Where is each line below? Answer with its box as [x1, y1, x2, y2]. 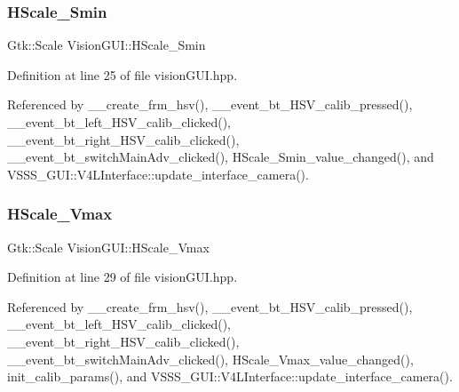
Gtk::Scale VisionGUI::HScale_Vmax [7, 237, 210, 256]
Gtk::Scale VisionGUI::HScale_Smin [7, 36, 206, 54]
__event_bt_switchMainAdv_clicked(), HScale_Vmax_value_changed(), [7, 349, 414, 368]
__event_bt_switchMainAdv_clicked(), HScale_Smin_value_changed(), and [7, 148, 434, 166]
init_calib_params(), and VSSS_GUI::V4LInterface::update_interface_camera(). [7, 367, 453, 386]
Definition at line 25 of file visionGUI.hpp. [7, 65, 238, 84]
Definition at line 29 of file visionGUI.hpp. [7, 268, 238, 286]
